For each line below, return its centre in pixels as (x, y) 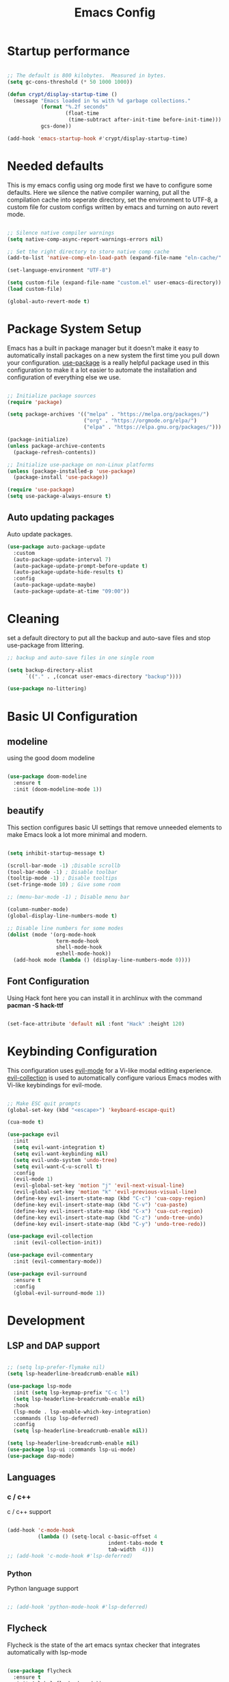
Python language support (43, 1589)
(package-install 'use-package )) (61, 477)
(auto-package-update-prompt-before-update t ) (81, 566)
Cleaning (33, 619)
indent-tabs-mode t (136, 1543)
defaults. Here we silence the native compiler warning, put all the (98, 192)
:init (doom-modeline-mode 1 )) (58, 790)
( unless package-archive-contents (56, 446)
